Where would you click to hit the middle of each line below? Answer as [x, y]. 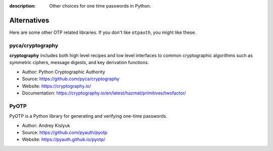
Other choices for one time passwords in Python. [100, 6]
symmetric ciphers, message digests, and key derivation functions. [79, 63]
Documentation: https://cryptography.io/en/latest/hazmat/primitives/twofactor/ [104, 93]
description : [22, 6]
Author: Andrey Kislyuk [46, 125]
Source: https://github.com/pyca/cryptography [71, 79]
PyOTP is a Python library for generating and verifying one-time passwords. [88, 116]
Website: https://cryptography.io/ [56, 86]
